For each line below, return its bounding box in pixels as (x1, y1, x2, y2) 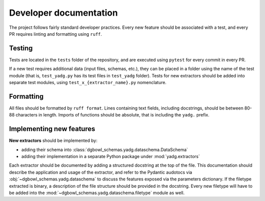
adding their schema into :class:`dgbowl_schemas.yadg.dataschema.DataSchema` (21, 147, 188, 153)
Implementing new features (9, 125, 95, 133)
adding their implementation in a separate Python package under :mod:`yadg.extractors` (21, 154, 200, 159)
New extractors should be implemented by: (9, 137, 98, 144)
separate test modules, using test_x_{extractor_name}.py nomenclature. (9, 80, 167, 86)
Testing (9, 44, 33, 52)
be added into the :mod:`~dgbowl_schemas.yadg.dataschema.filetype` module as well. (9, 190, 185, 196)
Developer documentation (9, 7, 118, 18)
